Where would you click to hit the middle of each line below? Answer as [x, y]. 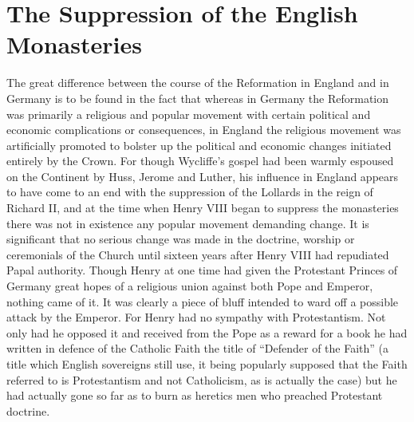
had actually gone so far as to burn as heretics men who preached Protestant [195, 395]
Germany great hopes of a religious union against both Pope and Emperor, [190, 286]
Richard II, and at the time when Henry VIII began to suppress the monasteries [203, 208]
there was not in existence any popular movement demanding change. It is [188, 223]
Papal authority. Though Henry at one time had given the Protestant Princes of [202, 270]
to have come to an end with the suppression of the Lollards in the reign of [190, 192]
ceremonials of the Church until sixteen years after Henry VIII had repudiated [198, 254]
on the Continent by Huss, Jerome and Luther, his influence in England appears [203, 176]
